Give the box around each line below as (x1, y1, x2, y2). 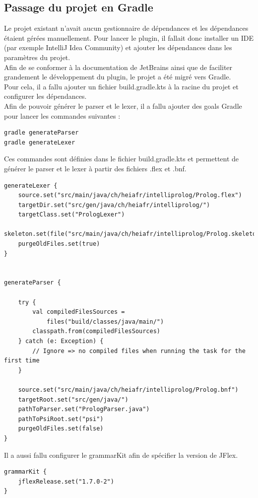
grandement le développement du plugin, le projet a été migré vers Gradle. (4, 71, 231, 82)
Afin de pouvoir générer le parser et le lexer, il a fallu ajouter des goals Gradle (4, 100, 242, 111)
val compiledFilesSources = (32, 308, 125, 316)
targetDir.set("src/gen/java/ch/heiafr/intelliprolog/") (18, 201, 210, 209)
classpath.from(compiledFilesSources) (32, 328, 160, 335)
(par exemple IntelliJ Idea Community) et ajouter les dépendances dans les (4, 42, 232, 53)
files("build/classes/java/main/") (46, 318, 164, 325)
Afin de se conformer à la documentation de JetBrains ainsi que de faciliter (4, 62, 233, 72)
